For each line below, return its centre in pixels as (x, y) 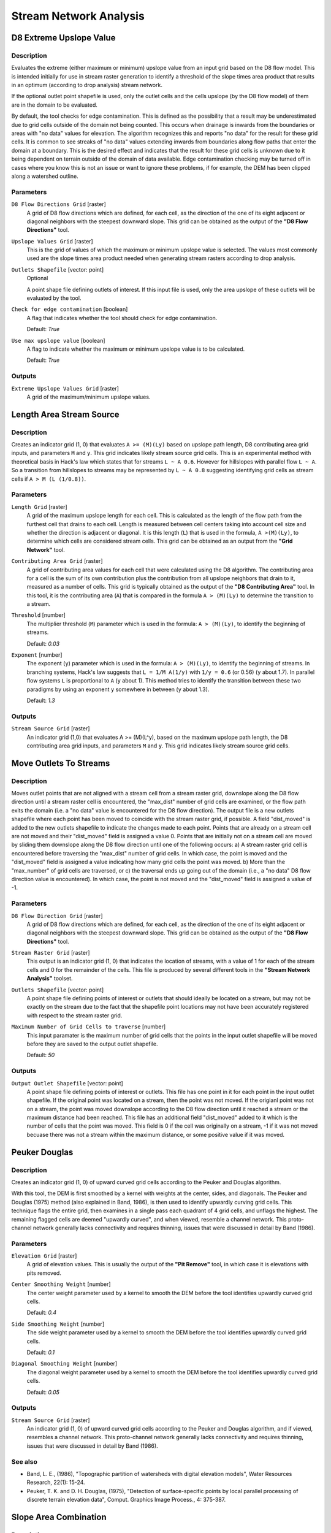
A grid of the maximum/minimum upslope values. (89, 397)
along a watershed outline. (45, 176)
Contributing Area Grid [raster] (57, 561)
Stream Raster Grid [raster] (51, 953)
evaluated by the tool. (54, 298)
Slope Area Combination (59, 1517)
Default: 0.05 (43, 1392)
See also (25, 1461)
